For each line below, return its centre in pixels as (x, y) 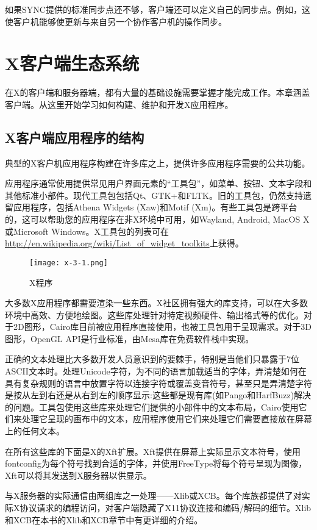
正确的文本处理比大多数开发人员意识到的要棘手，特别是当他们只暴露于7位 (152, 359)
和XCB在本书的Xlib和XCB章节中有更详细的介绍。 (104, 519)
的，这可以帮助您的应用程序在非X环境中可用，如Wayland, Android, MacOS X (157, 219)
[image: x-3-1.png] (69, 263)
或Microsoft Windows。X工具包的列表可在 (87, 231)
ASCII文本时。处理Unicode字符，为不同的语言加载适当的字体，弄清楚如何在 (156, 371)
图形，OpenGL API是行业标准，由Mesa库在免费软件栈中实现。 (130, 338)
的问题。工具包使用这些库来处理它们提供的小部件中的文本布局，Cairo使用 (152, 406)
